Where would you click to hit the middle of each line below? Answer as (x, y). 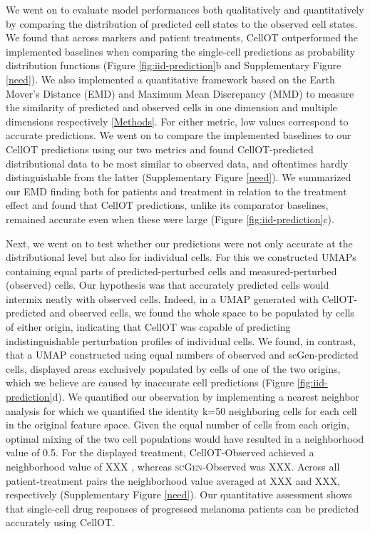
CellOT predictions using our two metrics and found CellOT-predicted (160, 149)
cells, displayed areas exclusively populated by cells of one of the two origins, (173, 368)
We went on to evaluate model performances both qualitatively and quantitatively (185, 9)
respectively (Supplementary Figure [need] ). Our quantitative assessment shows (179, 494)
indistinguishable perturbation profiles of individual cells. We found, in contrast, (181, 340)
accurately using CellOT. (60, 522)
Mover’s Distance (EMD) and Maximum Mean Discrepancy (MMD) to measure (180, 93)
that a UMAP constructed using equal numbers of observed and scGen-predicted (182, 355)
